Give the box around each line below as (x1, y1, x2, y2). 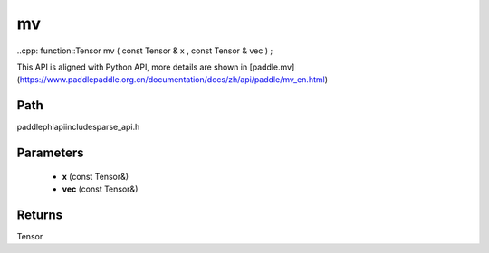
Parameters (16, 145, 84, 161)
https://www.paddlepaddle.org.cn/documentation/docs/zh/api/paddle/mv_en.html (19, 74, 325, 85)
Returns (16, 207, 63, 222)
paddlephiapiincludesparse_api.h (16, 122, 140, 133)
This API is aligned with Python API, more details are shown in (16, 61, 248, 72)
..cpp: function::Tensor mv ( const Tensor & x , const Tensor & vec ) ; (16, 45, 273, 56)
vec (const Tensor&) (62, 183, 139, 194)
